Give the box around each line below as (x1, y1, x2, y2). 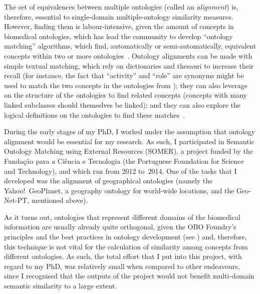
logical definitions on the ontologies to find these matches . (4, 109, 185, 120)
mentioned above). (32, 195, 88, 205)
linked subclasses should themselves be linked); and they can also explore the (4, 99, 240, 110)
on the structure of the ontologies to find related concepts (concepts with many (4, 90, 247, 100)
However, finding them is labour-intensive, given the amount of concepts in (4, 21, 234, 32)
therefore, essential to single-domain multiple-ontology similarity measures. (4, 11, 233, 22)
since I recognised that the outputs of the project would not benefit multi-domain (4, 270, 254, 281)
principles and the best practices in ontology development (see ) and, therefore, (4, 231, 247, 242)
